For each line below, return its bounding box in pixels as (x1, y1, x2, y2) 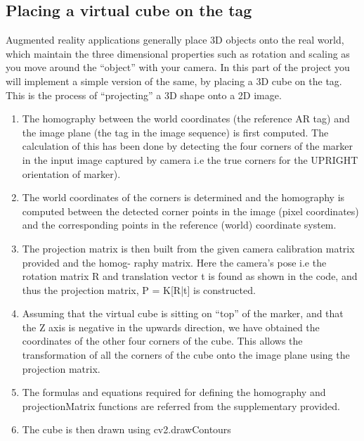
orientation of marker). (22, 166, 121, 181)
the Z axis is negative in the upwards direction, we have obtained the (22, 319, 320, 334)
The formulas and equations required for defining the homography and (22, 385, 326, 400)
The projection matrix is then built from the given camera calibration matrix (22, 241, 355, 255)
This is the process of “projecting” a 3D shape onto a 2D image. (6, 87, 282, 102)
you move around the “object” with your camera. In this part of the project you (6, 60, 350, 75)
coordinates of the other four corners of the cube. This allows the (22, 333, 303, 348)
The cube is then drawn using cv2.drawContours (22, 422, 231, 437)
